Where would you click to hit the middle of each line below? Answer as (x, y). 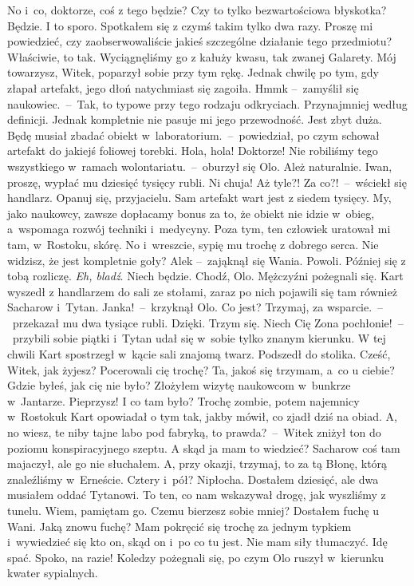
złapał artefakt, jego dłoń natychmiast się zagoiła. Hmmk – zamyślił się (183, 87)
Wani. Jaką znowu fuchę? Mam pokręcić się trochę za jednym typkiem (179, 526)
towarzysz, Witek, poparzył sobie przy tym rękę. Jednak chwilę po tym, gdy (193, 72)
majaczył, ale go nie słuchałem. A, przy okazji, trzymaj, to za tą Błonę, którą (197, 463)
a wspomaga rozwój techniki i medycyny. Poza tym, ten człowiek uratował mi (199, 229)
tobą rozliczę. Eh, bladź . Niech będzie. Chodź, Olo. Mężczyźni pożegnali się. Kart (205, 276)
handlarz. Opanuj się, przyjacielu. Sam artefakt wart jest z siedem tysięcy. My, (199, 198)
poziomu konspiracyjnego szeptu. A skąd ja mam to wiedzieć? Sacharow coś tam (204, 447)
